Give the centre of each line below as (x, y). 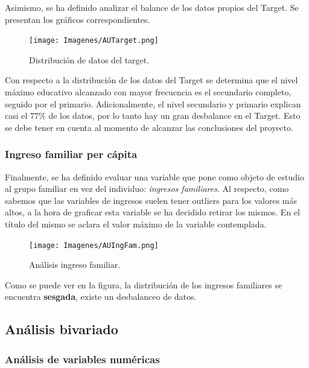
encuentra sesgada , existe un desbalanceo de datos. (101, 297)
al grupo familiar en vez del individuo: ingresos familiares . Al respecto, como (147, 189)
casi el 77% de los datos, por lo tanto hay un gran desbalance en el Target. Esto (153, 116)
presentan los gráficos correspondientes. (78, 19)
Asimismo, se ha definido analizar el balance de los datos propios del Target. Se (152, 7)
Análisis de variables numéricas (82, 359)
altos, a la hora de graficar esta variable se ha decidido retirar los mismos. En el (152, 212)
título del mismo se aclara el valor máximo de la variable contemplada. (136, 224)
